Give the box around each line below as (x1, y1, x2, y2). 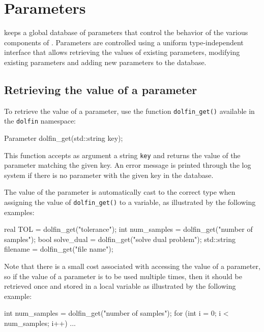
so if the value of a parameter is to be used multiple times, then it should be (4, 270, 242, 281)
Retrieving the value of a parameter (4, 81, 197, 97)
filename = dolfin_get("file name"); (4, 244, 113, 254)
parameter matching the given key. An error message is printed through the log (4, 160, 251, 170)
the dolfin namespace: (4, 115, 76, 126)
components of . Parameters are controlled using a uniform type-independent (4, 37, 244, 47)
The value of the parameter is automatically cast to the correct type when (4, 187, 236, 197)
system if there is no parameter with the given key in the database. (4, 169, 214, 180)
